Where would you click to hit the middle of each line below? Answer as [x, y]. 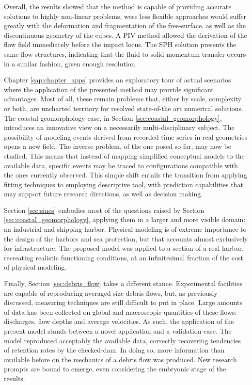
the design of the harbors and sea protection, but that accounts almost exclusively [126, 238]
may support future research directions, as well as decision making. [103, 194]
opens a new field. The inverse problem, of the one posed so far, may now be [118, 146]
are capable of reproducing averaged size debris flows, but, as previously [111, 293]
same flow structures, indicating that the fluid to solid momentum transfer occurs [125, 54]
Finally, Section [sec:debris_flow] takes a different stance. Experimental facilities [123, 283]
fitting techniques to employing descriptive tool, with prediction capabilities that [124, 184]
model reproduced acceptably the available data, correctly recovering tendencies [123, 340]
